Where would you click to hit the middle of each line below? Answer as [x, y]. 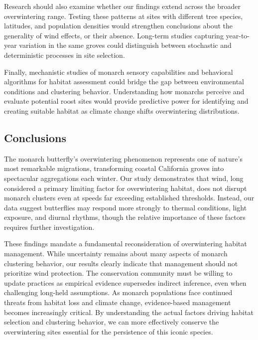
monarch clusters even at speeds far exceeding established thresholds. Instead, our [129, 198]
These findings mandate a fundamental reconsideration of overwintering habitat [126, 244]
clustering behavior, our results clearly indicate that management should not [121, 263]
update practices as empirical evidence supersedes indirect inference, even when [125, 282]
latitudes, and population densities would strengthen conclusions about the [119, 26]
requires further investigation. [49, 227]
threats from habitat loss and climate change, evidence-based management [118, 302]
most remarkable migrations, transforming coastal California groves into [114, 168]
